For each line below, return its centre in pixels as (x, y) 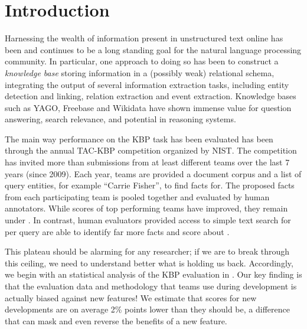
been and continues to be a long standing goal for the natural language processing (153, 49)
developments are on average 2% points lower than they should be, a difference (147, 309)
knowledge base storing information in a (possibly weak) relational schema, (140, 72)
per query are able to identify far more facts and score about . (117, 231)
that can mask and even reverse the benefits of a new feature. (116, 320)
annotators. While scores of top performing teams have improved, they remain (146, 208)
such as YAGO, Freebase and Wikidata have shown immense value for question (148, 107)
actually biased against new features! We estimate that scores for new (131, 297)
